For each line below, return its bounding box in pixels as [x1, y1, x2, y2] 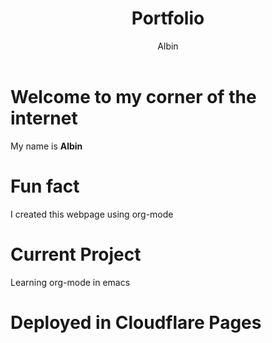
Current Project [10, 243, 142, 266]
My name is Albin [10, 140, 83, 152]
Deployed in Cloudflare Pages [10, 311, 262, 334]
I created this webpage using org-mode [10, 208, 174, 220]
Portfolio [131, 7, 205, 30]
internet [10, 107, 78, 129]
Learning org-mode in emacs [10, 276, 131, 288]
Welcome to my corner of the [10, 85, 257, 108]
